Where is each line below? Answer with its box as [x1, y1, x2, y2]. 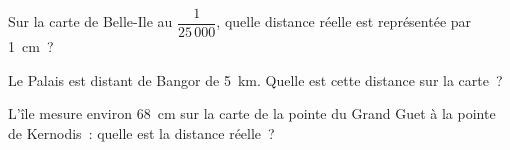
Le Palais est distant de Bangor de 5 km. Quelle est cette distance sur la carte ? [8, 69, 503, 90]
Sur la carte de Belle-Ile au [8, 11, 173, 32]
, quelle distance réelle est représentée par [216, 11, 472, 32]
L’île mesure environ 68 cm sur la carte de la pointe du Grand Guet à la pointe [8, 103, 496, 124]
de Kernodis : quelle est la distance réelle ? [8, 122, 275, 143]
